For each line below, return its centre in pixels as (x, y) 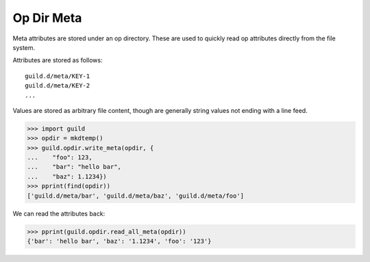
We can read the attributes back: (59, 213)
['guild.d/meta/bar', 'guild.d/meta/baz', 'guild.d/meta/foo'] (136, 196)
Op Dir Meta (47, 18)
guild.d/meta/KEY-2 (58, 86)
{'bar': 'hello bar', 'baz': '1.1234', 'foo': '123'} (119, 241)
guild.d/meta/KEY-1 (58, 76)
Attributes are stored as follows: (58, 60)
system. (24, 47)
